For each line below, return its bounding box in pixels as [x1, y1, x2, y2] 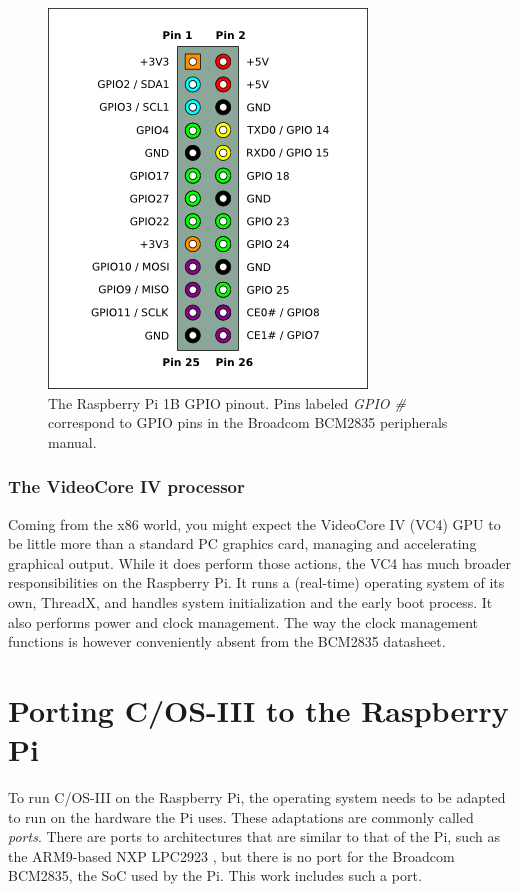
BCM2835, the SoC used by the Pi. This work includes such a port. [8, 865, 422, 886]
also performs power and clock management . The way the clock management [8, 611, 478, 632]
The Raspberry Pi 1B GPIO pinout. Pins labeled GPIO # [48, 392, 406, 413]
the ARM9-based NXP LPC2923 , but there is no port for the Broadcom [8, 845, 455, 866]
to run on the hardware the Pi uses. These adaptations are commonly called [8, 806, 474, 827]
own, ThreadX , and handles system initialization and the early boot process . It [8, 591, 493, 612]
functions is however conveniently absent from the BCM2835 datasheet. [8, 631, 446, 652]
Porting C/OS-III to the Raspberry [8, 689, 509, 730]
